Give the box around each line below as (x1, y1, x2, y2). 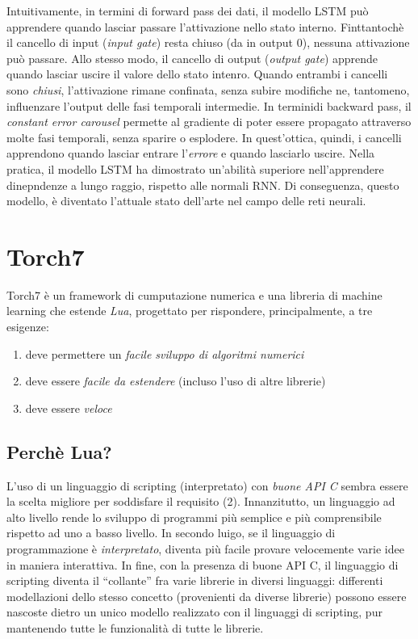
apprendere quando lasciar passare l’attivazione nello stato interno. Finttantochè (6, 18, 404, 35)
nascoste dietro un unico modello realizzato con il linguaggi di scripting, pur (6, 603, 382, 620)
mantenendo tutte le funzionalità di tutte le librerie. (6, 619, 264, 636)
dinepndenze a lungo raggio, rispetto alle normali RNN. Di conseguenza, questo (6, 176, 399, 193)
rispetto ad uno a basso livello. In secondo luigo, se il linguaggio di (6, 524, 336, 541)
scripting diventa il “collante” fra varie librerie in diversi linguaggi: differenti (6, 572, 383, 589)
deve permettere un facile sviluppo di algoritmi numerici (25, 345, 304, 362)
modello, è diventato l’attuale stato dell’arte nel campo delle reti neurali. (6, 192, 366, 209)
